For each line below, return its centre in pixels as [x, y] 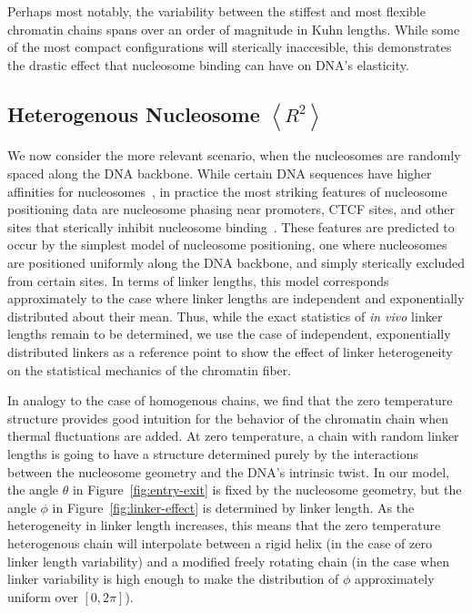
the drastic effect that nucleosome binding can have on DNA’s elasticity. [208, 64]
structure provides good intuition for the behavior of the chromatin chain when [228, 418]
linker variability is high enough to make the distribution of [173, 579]
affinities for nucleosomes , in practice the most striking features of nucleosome [227, 191]
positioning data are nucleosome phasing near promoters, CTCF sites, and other [231, 209]
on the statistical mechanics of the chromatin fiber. [150, 369]
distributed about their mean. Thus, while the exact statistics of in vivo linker [225, 316]
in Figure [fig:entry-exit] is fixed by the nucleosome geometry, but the [267, 490]
